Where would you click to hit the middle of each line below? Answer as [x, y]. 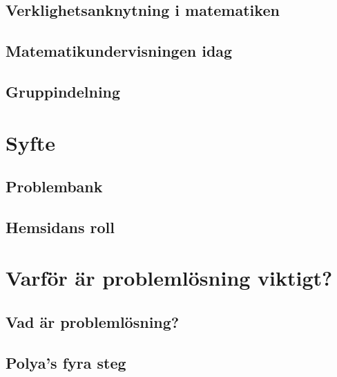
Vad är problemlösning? [93, 322]
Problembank [54, 186]
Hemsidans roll [60, 227]
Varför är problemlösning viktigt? [169, 278]
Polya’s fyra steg [66, 362]
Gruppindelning [63, 91]
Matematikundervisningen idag [119, 51]
